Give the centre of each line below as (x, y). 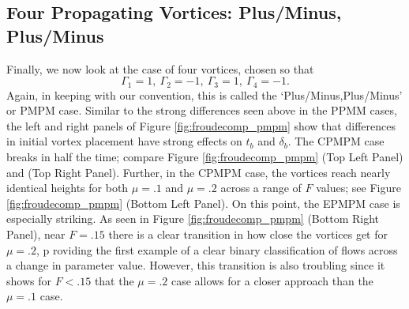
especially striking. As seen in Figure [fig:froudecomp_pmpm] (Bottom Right (193, 219)
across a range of (261, 188)
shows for (29, 280)
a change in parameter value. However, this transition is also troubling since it (196, 265)
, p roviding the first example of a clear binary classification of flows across (217, 249)
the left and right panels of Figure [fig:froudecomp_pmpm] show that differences (201, 125)
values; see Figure (358, 188)
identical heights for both (68, 188)
